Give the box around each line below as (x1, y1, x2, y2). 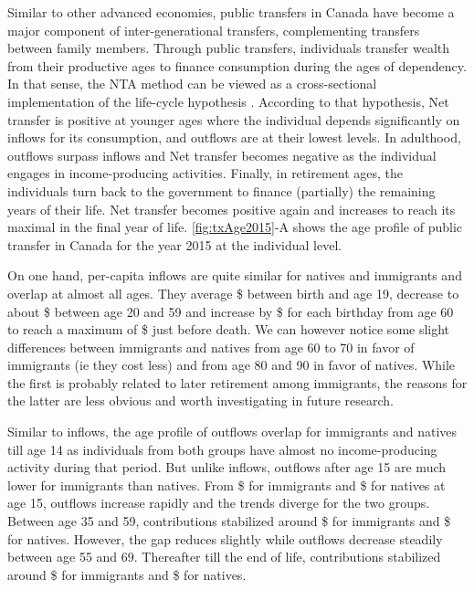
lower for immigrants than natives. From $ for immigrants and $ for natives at (7, 475, 446, 494)
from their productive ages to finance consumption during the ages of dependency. (7, 56, 467, 75)
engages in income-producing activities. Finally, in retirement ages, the (7, 163, 403, 183)
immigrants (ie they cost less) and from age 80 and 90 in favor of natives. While (7, 355, 456, 374)
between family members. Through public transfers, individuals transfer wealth (7, 38, 450, 58)
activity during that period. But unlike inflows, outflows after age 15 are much (7, 458, 447, 477)
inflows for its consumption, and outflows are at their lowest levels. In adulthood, (7, 128, 461, 147)
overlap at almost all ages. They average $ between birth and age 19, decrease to (7, 283, 459, 302)
